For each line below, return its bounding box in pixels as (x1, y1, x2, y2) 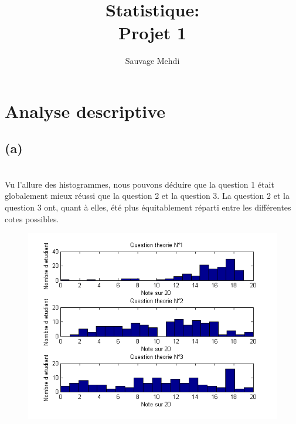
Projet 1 (118, 21, 187, 45)
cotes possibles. (5, 212, 59, 225)
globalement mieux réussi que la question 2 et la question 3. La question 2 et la (5, 189, 290, 202)
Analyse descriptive (5, 99, 166, 123)
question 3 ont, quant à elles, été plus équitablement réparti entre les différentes (5, 201, 291, 213)
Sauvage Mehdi (125, 55, 180, 67)
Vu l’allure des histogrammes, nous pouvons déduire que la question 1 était (5, 178, 274, 190)
